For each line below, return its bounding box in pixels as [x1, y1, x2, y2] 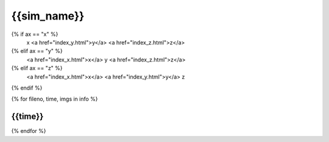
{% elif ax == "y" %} [11, 48, 63, 55]
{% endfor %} [11, 127, 46, 135]
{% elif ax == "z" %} [11, 65, 63, 72]
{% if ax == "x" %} [11, 30, 58, 38]
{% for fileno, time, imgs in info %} [11, 95, 98, 103]
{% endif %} [11, 84, 43, 91]
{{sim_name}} [11, 9, 85, 23]
